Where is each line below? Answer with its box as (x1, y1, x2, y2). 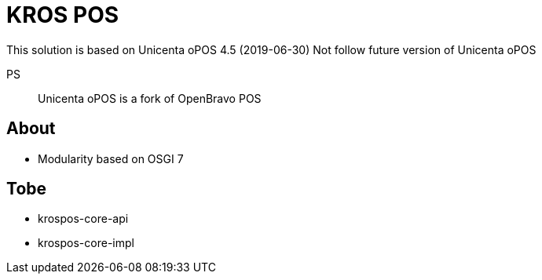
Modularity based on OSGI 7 (38, 151, 184, 165)
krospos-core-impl (38, 236, 134, 250)
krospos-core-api (38, 212, 129, 226)
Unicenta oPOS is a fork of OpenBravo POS (38, 91, 262, 105)
